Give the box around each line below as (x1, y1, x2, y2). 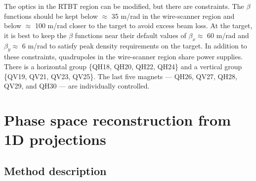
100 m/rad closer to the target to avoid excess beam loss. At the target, (35, 20, 253, 31)
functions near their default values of (75, 30, 186, 40)
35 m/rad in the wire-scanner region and (111, 10, 235, 21)
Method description (4, 163, 107, 178)
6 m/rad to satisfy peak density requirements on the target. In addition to (22, 40, 247, 50)
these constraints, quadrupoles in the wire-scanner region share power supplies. (4, 51, 243, 62)
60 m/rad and (207, 30, 249, 40)
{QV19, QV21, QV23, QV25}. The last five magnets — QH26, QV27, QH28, (4, 71, 237, 81)
